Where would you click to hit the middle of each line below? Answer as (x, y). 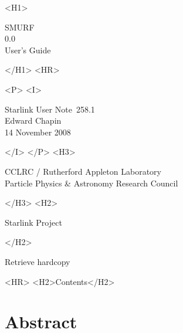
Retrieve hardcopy (38, 261)
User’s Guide (28, 50)
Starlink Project (33, 222)
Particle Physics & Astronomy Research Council (91, 183)
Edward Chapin (33, 120)
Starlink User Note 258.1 (50, 109)
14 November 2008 (38, 132)
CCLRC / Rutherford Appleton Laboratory (83, 171)
